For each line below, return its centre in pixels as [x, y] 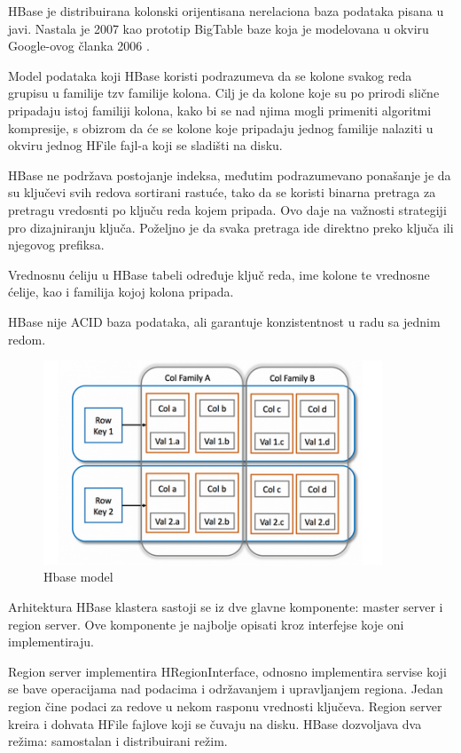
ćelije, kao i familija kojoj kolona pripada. [121, 292]
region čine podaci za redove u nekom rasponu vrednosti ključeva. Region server [225, 705]
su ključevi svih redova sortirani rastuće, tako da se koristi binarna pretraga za [222, 192]
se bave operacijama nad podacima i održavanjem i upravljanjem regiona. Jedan [226, 689]
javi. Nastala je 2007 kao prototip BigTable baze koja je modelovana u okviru [219, 28]
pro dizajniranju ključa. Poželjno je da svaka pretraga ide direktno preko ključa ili [231, 227]
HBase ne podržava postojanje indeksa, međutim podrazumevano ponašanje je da [230, 174]
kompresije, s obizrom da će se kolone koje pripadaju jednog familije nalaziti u [221, 127]
